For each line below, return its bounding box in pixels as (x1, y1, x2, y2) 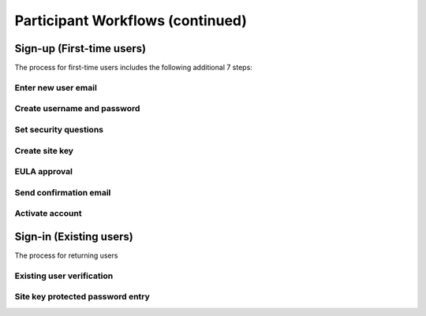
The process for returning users (14, 251, 118, 260)
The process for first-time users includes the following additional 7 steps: (14, 63, 252, 72)
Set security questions (14, 124, 104, 135)
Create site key (14, 145, 74, 156)
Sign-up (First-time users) (14, 42, 146, 55)
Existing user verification (14, 270, 114, 281)
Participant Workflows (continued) (14, 12, 248, 29)
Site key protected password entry (14, 292, 150, 303)
